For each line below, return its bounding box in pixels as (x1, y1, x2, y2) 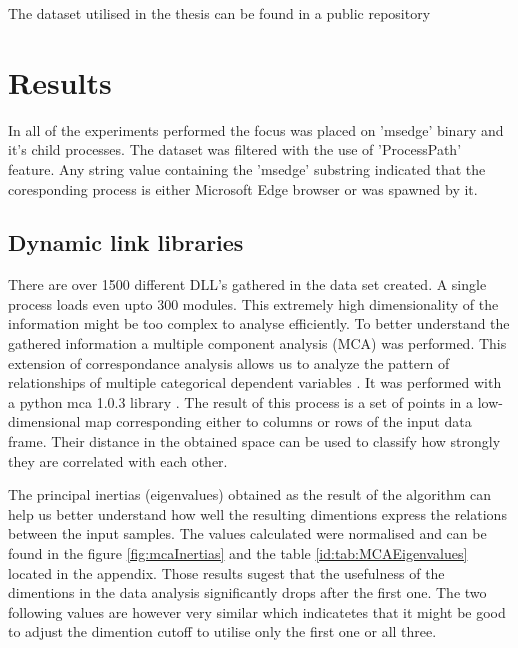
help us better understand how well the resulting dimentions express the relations (8, 503, 507, 524)
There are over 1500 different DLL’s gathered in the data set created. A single (8, 274, 487, 295)
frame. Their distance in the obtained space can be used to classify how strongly (8, 431, 501, 452)
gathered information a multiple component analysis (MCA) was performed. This (8, 333, 507, 354)
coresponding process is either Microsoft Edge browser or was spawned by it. (8, 178, 478, 199)
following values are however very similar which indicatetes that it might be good (8, 601, 506, 622)
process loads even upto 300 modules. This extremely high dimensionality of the (8, 293, 499, 314)
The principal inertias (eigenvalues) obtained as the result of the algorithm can (8, 484, 492, 505)
